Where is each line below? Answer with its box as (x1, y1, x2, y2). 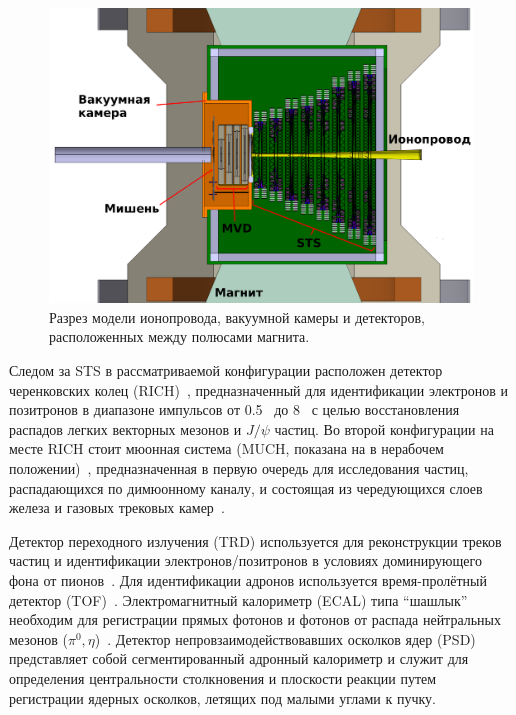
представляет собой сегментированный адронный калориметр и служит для (9, 648, 469, 669)
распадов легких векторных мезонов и (9, 418, 242, 439)
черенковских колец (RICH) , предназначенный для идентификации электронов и (9, 379, 509, 400)
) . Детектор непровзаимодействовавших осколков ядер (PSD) (94, 628, 476, 649)
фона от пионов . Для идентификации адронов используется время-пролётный (9, 569, 487, 590)
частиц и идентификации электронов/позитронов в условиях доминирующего (9, 550, 482, 571)
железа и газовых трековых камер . (9, 497, 225, 518)
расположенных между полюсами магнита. (49, 326, 310, 347)
